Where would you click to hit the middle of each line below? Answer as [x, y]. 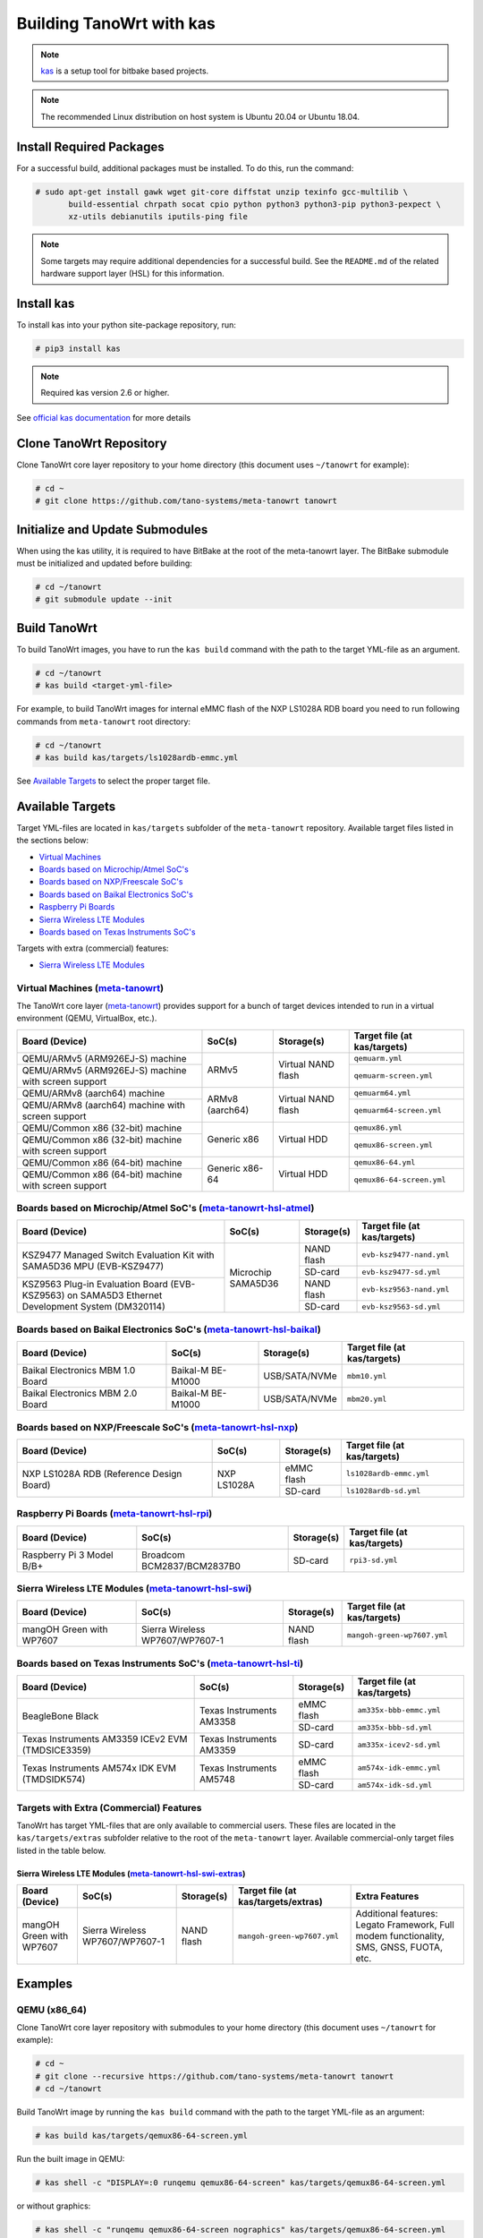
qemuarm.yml [378, 1059]
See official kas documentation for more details [104, 417]
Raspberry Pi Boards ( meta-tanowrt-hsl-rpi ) [114, 1514]
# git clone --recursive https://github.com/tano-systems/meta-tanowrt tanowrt [215, 2076]
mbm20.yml [367, 1399]
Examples [45, 1983]
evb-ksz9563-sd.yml [402, 1307]
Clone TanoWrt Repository [92, 443]
